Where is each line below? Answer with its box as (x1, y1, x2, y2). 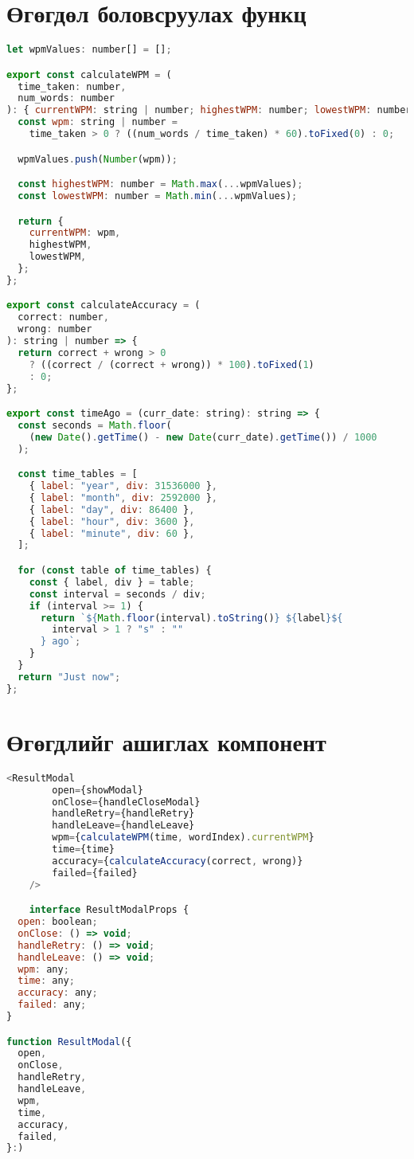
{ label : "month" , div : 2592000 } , (29, 491, 218, 503)
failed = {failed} (52, 867, 138, 879)
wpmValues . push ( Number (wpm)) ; (18, 153, 178, 165)
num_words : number (18, 92, 115, 104)
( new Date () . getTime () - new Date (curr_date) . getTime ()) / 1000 (29, 431, 377, 443)
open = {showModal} (52, 784, 143, 796)
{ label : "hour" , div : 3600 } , (29, 515, 195, 527)
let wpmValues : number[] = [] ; (6, 44, 172, 56)
